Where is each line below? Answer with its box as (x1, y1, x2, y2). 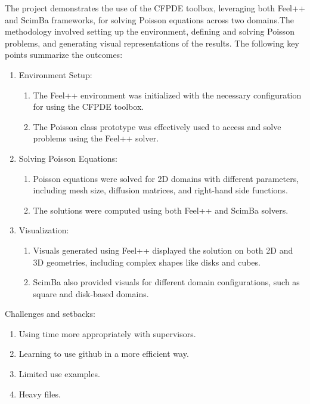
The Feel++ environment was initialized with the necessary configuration (33, 88, 302, 101)
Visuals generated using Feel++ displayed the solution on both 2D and (33, 243, 293, 256)
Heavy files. (18, 387, 61, 400)
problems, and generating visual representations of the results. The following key (5, 36, 299, 49)
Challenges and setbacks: (5, 307, 95, 320)
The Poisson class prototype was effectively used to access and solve (33, 120, 281, 132)
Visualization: (18, 224, 69, 236)
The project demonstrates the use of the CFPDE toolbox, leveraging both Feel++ (5, 2, 305, 14)
